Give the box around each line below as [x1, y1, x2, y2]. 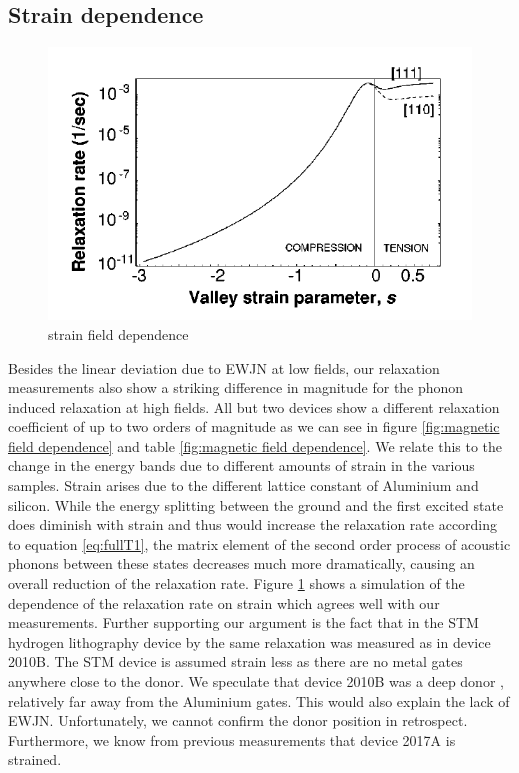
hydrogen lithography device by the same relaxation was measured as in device [8, 631, 491, 652]
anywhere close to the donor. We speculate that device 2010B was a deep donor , [8, 671, 504, 691]
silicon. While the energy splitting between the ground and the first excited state [8, 494, 504, 515]
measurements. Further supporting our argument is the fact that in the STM [8, 612, 479, 633]
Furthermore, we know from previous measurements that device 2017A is [8, 729, 456, 750]
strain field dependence [48, 323, 189, 344]
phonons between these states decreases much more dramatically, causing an [8, 553, 475, 574]
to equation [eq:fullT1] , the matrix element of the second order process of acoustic [8, 533, 511, 554]
